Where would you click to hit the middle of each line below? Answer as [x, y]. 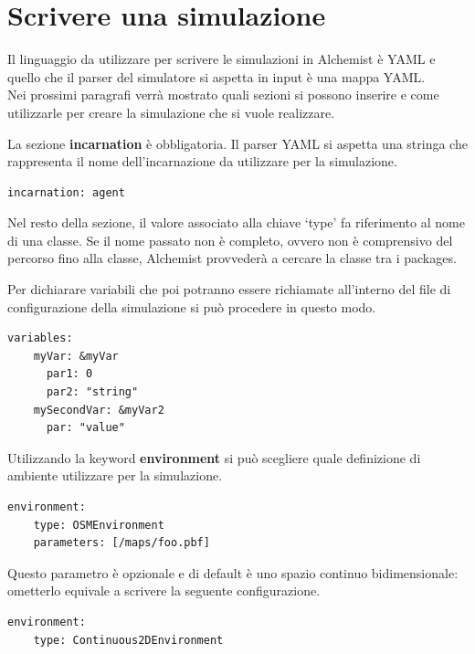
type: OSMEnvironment [99, 525]
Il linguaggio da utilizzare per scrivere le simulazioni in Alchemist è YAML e [222, 59]
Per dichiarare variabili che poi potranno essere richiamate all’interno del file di [229, 289]
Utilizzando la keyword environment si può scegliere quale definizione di [214, 457]
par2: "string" [92, 392]
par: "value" [85, 428]
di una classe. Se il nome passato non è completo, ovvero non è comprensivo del [230, 240]
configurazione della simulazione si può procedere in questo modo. [192, 306]
